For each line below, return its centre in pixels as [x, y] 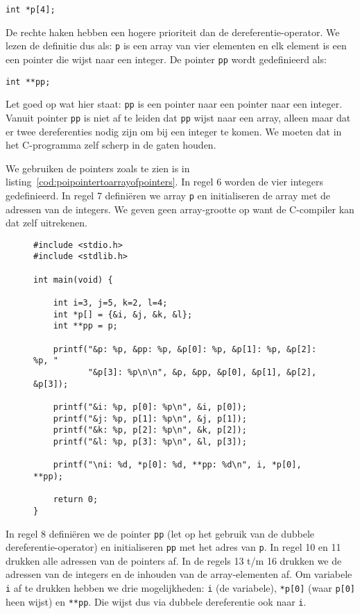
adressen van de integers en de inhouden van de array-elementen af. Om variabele [179, 574]
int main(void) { [73, 280]
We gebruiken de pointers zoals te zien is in [98, 168]
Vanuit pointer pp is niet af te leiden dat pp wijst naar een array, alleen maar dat [178, 117]
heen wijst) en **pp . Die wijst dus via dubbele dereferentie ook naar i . [156, 601]
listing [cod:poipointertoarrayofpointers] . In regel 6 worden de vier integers [164, 182]
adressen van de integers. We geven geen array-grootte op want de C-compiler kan [180, 209]
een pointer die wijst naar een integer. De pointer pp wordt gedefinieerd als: [166, 59]
